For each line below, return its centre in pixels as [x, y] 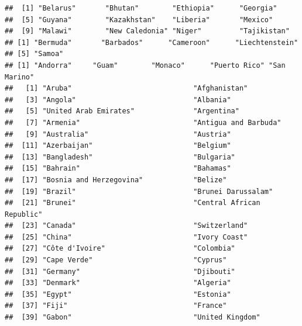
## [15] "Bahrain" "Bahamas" [118, 169]
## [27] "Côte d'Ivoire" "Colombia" [120, 249]
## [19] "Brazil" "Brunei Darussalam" [139, 191]
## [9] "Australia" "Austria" [118, 134]
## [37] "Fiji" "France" [116, 306]
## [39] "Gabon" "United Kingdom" [133, 318]
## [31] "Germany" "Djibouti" [120, 271]
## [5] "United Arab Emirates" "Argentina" [122, 111]
